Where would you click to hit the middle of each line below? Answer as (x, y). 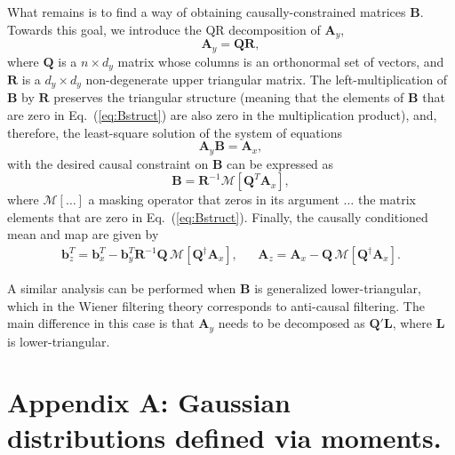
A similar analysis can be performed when (122, 288)
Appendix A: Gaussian (149, 402)
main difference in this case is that (101, 323)
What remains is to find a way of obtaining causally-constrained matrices (207, 12)
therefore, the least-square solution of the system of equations (175, 132)
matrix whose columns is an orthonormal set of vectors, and (281, 61)
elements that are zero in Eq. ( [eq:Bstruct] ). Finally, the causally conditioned (218, 216)
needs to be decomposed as (291, 323)
